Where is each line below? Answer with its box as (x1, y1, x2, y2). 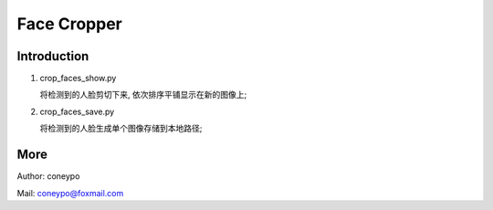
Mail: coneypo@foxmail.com (16, 187, 124, 198)
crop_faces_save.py (39, 106, 115, 117)
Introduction (16, 48, 89, 64)
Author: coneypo (16, 171, 80, 182)
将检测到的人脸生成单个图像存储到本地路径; (39, 123, 203, 134)
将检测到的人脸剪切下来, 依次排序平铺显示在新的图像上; (39, 89, 247, 100)
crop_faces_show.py (39, 73, 117, 84)
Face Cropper (16, 14, 122, 34)
